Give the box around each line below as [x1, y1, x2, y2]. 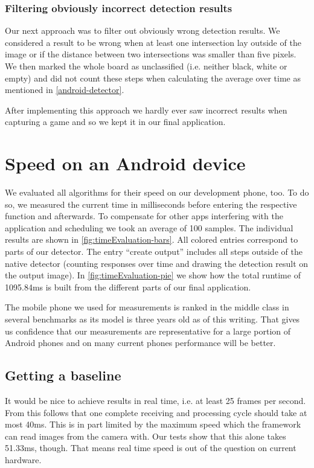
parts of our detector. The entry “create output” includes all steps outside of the [5, 245, 303, 258]
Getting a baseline [5, 366, 121, 385]
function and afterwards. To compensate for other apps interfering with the [5, 210, 283, 222]
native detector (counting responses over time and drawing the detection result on [5, 257, 309, 269]
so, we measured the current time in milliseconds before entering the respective [5, 197, 297, 210]
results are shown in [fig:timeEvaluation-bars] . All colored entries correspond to [5, 233, 298, 246]
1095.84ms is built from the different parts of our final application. [5, 280, 251, 293]
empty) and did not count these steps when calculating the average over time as [5, 71, 301, 84]
